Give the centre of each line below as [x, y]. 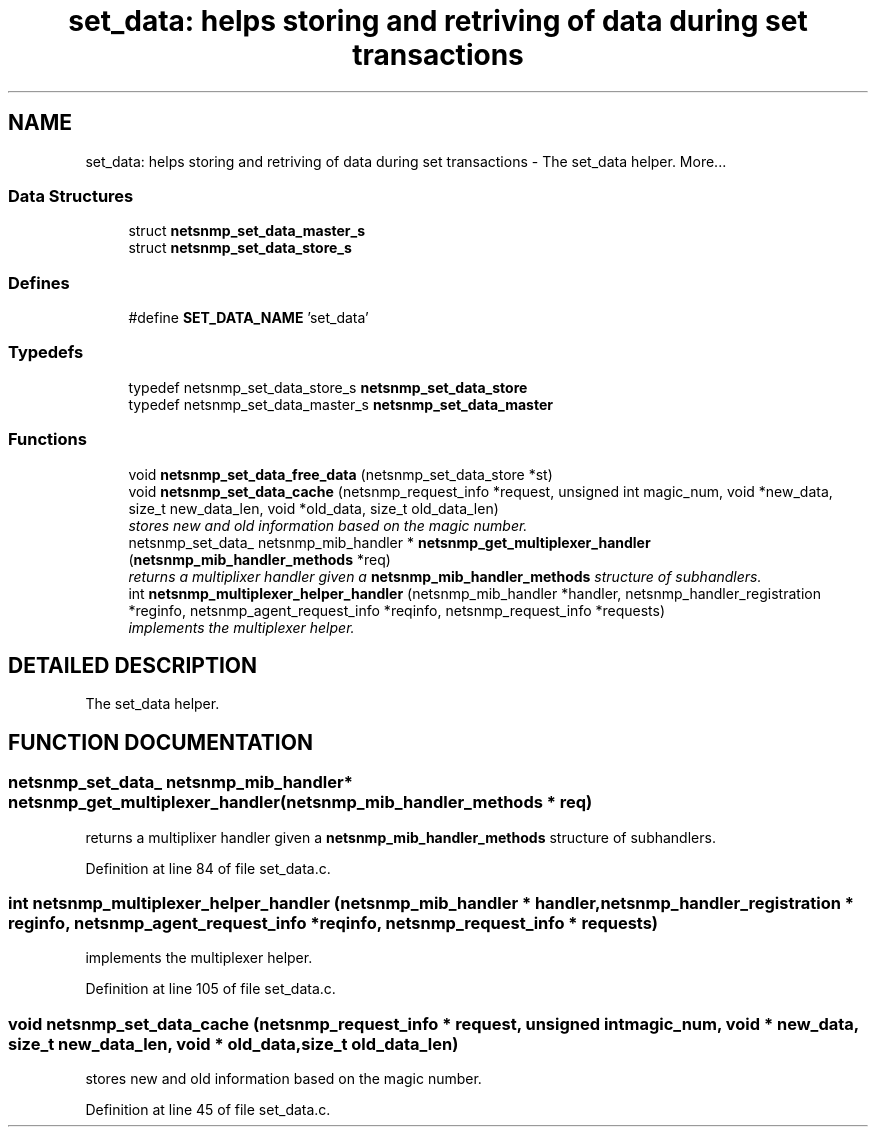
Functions [47, 439]
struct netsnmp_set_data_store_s [240, 248]
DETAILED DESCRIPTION [133, 666]
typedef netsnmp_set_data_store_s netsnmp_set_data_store [328, 387]
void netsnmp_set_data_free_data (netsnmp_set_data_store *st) [340, 474]
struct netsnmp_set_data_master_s [247, 231]
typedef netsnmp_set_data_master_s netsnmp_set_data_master [340, 404]
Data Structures [71, 195]
